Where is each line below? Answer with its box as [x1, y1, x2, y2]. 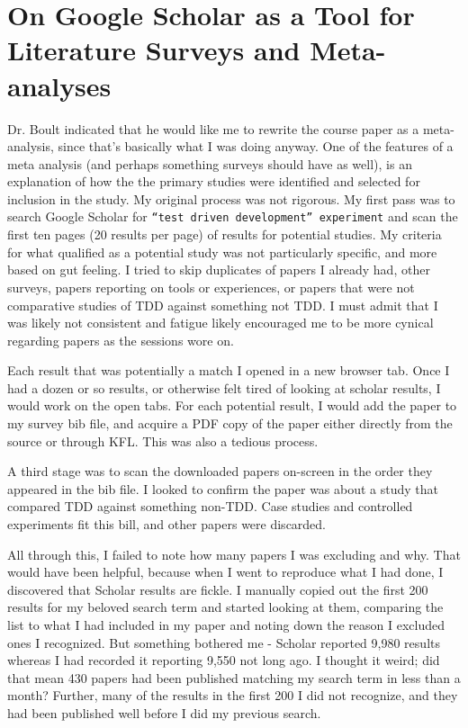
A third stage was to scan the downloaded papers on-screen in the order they [7, 462, 433, 481]
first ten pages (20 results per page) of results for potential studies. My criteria [7, 225, 442, 244]
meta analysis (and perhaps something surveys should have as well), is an [7, 154, 412, 173]
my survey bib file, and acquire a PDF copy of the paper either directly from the [7, 414, 453, 433]
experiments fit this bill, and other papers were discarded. [7, 515, 327, 534]
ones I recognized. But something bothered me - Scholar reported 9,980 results [7, 633, 440, 652]
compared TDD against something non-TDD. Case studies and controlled [7, 497, 413, 516]
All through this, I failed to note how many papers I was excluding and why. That [7, 544, 461, 563]
